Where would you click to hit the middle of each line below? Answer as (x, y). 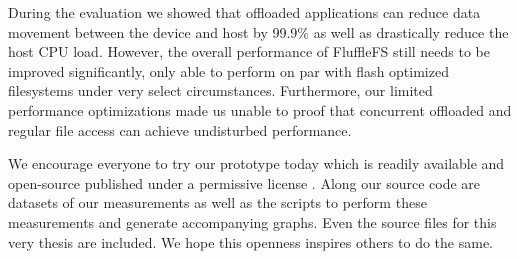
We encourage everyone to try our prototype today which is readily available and (256, 163)
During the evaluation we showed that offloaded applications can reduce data (244, 12)
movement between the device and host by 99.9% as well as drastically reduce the (258, 31)
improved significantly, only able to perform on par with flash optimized (228, 70)
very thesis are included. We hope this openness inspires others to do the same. (250, 241)
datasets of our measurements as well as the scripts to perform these (217, 202)
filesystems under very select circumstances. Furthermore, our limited (220, 90)
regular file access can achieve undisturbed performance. (180, 129)
